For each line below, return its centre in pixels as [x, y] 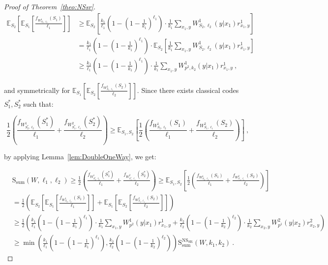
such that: [38, 103]
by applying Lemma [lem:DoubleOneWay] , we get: [80, 157]
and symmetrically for [37, 90]
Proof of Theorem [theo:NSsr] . [50, 6]
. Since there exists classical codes [188, 90]
